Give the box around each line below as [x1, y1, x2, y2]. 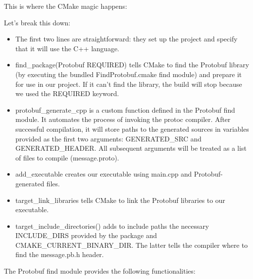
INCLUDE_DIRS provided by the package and [15, 230, 157, 240]
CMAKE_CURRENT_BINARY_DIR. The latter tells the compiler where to [15, 239, 248, 250]
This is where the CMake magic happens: [4, 1, 127, 11]
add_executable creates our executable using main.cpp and [15, 169, 192, 179]
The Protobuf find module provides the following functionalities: [4, 266, 196, 276]
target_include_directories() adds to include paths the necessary [15, 220, 209, 231]
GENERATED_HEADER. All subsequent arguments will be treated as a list [15, 143, 247, 153]
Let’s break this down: [4, 17, 71, 27]
